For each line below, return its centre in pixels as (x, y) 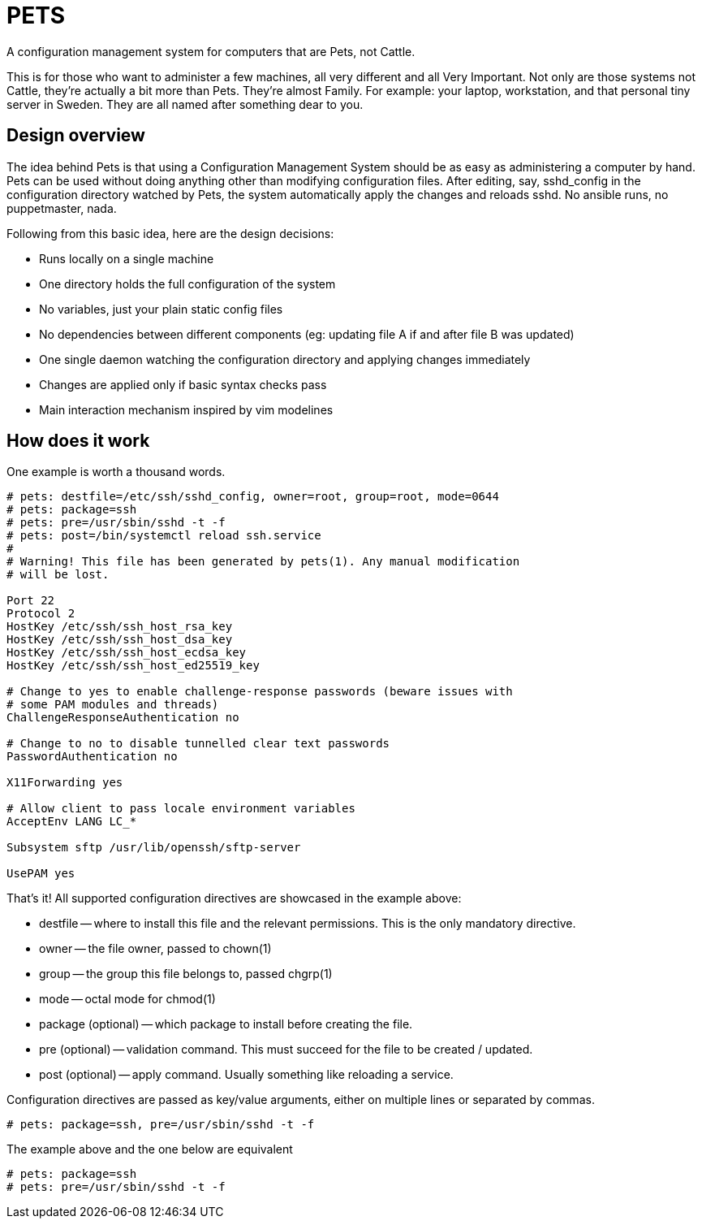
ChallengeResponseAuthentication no (123, 718)
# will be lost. (58, 575)
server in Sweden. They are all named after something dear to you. (185, 104)
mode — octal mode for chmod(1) (127, 999)
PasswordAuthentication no (92, 757)
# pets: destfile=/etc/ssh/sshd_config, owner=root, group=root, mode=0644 (253, 497)
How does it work (78, 441)
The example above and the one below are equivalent (150, 1149)
